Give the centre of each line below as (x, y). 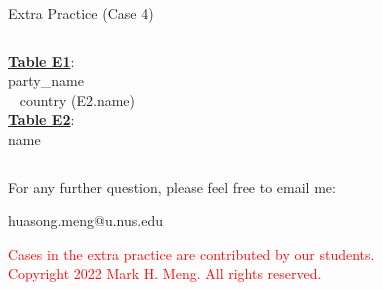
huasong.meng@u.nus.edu (85, 220)
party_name (46, 80)
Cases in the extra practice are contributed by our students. (191, 253)
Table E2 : (41, 119)
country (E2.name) (77, 99)
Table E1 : (41, 60)
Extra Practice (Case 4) (81, 13)
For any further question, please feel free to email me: (172, 186)
